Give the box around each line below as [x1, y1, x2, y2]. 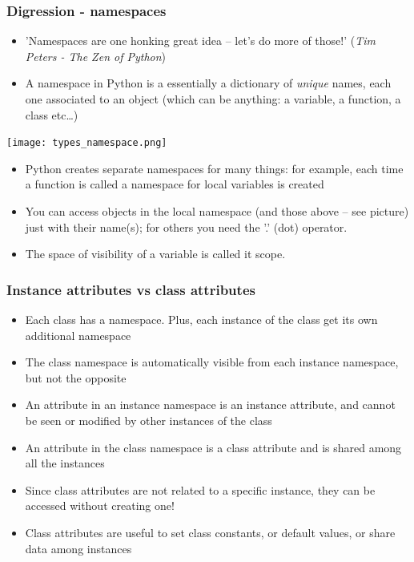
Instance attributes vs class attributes [6, 279, 255, 299]
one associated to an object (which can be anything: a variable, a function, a [25, 91, 401, 107]
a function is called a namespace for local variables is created [25, 176, 324, 192]
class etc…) [25, 106, 78, 123]
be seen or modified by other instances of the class [25, 412, 272, 428]
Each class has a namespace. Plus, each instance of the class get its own [25, 311, 378, 328]
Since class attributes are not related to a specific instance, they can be [25, 481, 376, 498]
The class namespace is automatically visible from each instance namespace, [25, 354, 399, 370]
